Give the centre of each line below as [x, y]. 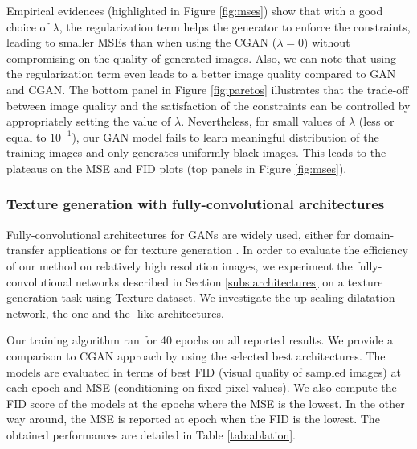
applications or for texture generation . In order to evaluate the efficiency [228, 250]
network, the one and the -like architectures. [115, 313]
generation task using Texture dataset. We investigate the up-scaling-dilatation [201, 297]
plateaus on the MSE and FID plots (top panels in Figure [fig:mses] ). [177, 168]
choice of [28, 26]
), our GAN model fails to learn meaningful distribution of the [225, 136]
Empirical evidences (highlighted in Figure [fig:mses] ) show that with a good [195, 10]
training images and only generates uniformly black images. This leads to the [196, 152]
